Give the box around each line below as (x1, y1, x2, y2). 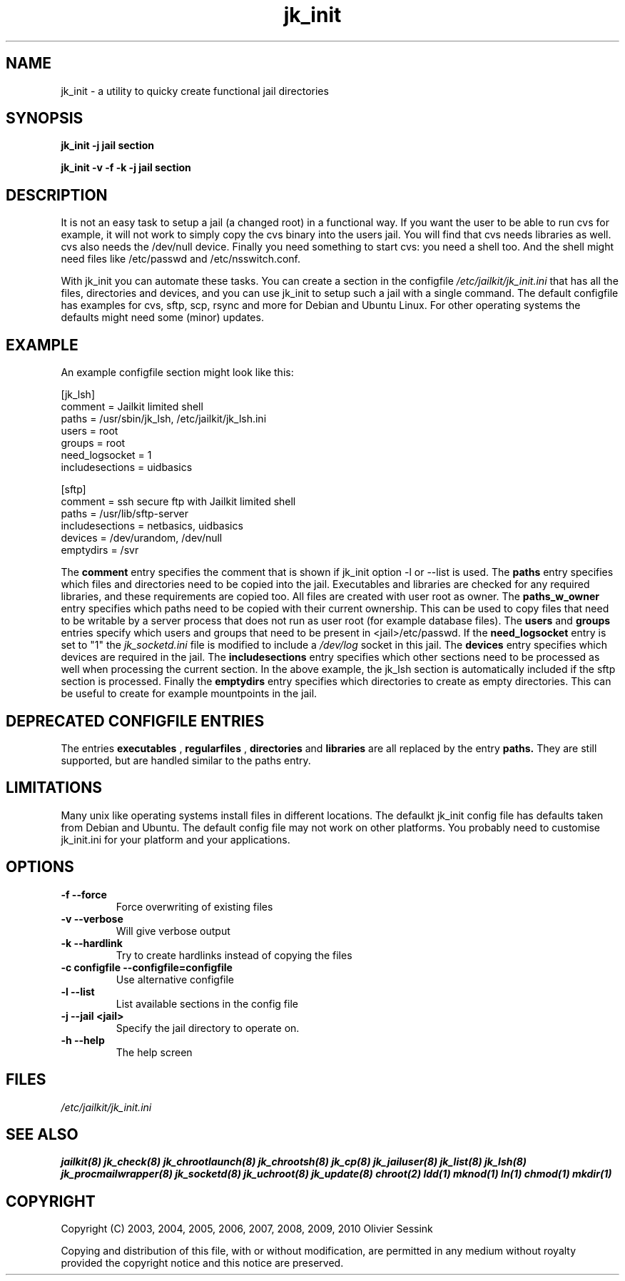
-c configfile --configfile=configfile (61, 961, 233, 973)
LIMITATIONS (6, 779, 103, 797)
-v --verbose (61, 912, 123, 925)
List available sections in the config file (116, 997, 298, 1010)
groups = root (61, 437, 126, 450)
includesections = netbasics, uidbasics (61, 520, 243, 532)
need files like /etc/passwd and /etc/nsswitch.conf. (61, 253, 301, 265)
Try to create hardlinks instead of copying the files (116, 948, 352, 961)
